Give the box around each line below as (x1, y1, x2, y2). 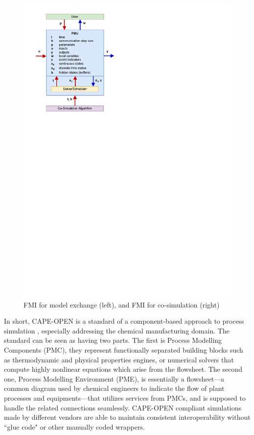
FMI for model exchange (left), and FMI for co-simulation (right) (23, 299, 220, 309)
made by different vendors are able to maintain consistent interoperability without (4, 412, 251, 422)
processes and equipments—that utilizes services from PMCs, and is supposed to (4, 393, 246, 403)
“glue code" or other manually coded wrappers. (4, 421, 145, 432)
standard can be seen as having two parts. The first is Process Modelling (4, 335, 222, 345)
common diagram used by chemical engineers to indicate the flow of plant (4, 383, 225, 393)
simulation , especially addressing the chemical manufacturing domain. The (4, 325, 230, 335)
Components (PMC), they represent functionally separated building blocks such (4, 345, 243, 355)
